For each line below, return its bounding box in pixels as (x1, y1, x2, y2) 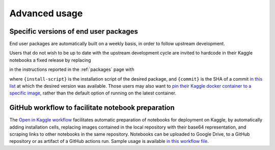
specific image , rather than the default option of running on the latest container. (9, 90, 177, 96)
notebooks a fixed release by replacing (9, 57, 91, 63)
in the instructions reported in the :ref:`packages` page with (9, 66, 134, 72)
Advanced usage (9, 8, 83, 19)
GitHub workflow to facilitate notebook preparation (9, 104, 175, 112)
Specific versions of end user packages (9, 27, 139, 36)
